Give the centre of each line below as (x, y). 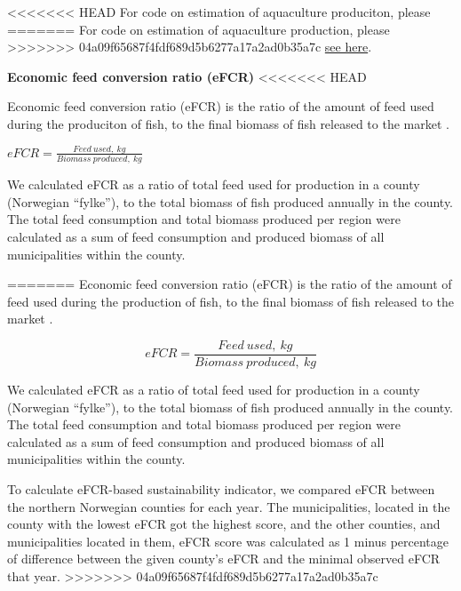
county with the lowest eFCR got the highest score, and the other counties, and (224, 524)
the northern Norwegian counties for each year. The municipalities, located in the (229, 506)
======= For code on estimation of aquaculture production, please (199, 29)
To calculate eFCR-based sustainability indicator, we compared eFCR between (221, 488)
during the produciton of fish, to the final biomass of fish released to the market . (228, 123)
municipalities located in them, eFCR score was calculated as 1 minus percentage (228, 541)
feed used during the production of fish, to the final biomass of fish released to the (231, 301)
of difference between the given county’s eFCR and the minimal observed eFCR (224, 559)
